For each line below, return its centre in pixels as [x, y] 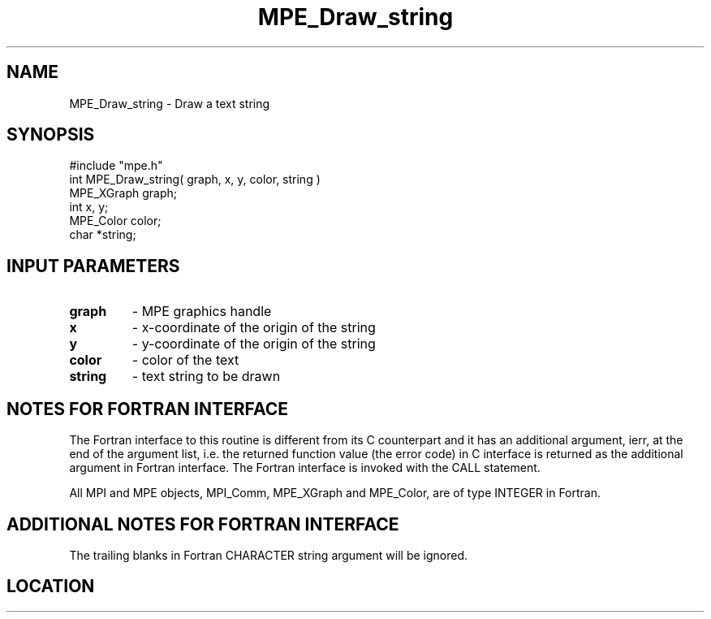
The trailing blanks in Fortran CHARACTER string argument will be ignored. [269, 555]
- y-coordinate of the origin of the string [254, 344]
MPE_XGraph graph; [123, 193]
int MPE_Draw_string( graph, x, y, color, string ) [195, 180]
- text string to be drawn [206, 377]
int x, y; [89, 207]
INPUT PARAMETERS [93, 266]
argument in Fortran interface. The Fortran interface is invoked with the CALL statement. [305, 468]
